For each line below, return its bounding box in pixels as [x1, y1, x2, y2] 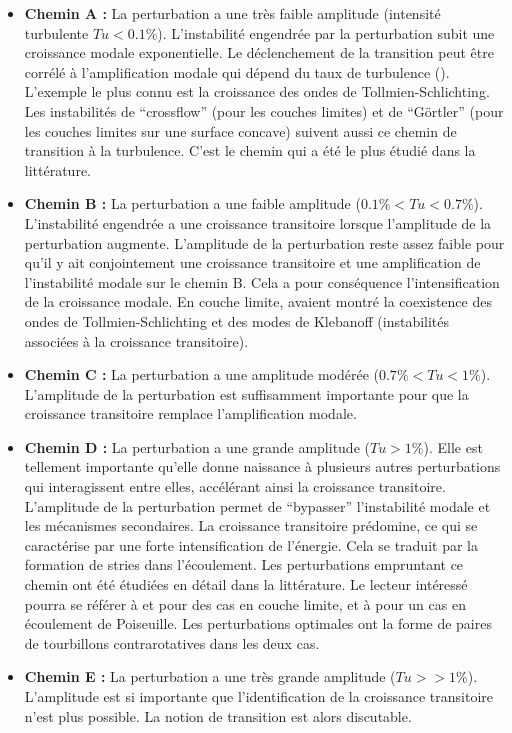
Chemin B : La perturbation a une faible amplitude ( [24, 193, 361, 214]
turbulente [24, 22, 89, 43]
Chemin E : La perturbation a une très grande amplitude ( [24, 666, 396, 687]
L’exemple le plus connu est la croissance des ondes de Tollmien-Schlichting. [24, 81, 490, 102]
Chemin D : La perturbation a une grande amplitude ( [24, 436, 370, 457]
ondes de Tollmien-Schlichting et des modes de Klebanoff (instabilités [24, 310, 450, 331]
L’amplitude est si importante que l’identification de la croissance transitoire [24, 686, 493, 706]
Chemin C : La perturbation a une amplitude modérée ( [24, 364, 379, 385]
